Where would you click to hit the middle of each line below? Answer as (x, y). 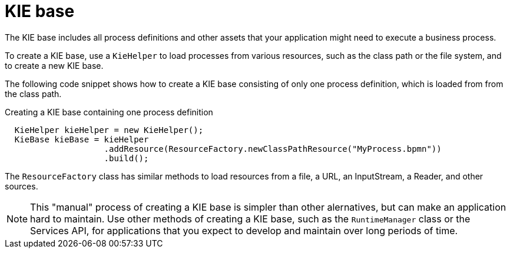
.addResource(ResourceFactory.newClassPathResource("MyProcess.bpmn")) (273, 149)
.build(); (126, 158)
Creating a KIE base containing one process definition (109, 112)
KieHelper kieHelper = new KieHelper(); (109, 130)
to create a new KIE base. (54, 65)
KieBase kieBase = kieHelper (82, 139)
